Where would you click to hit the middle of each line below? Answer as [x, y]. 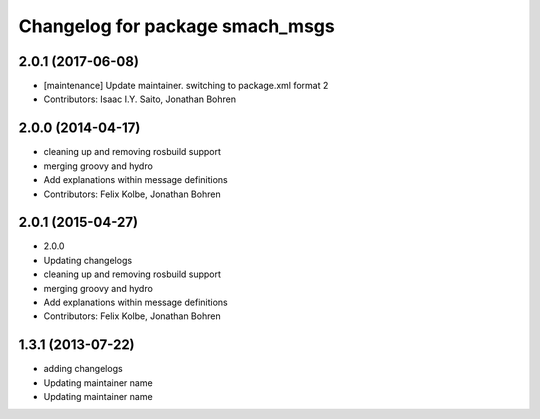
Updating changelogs [88, 260]
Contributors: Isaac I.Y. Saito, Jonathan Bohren [140, 99]
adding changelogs [83, 369]
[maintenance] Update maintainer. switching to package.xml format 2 [186, 86]
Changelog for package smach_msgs [176, 26]
